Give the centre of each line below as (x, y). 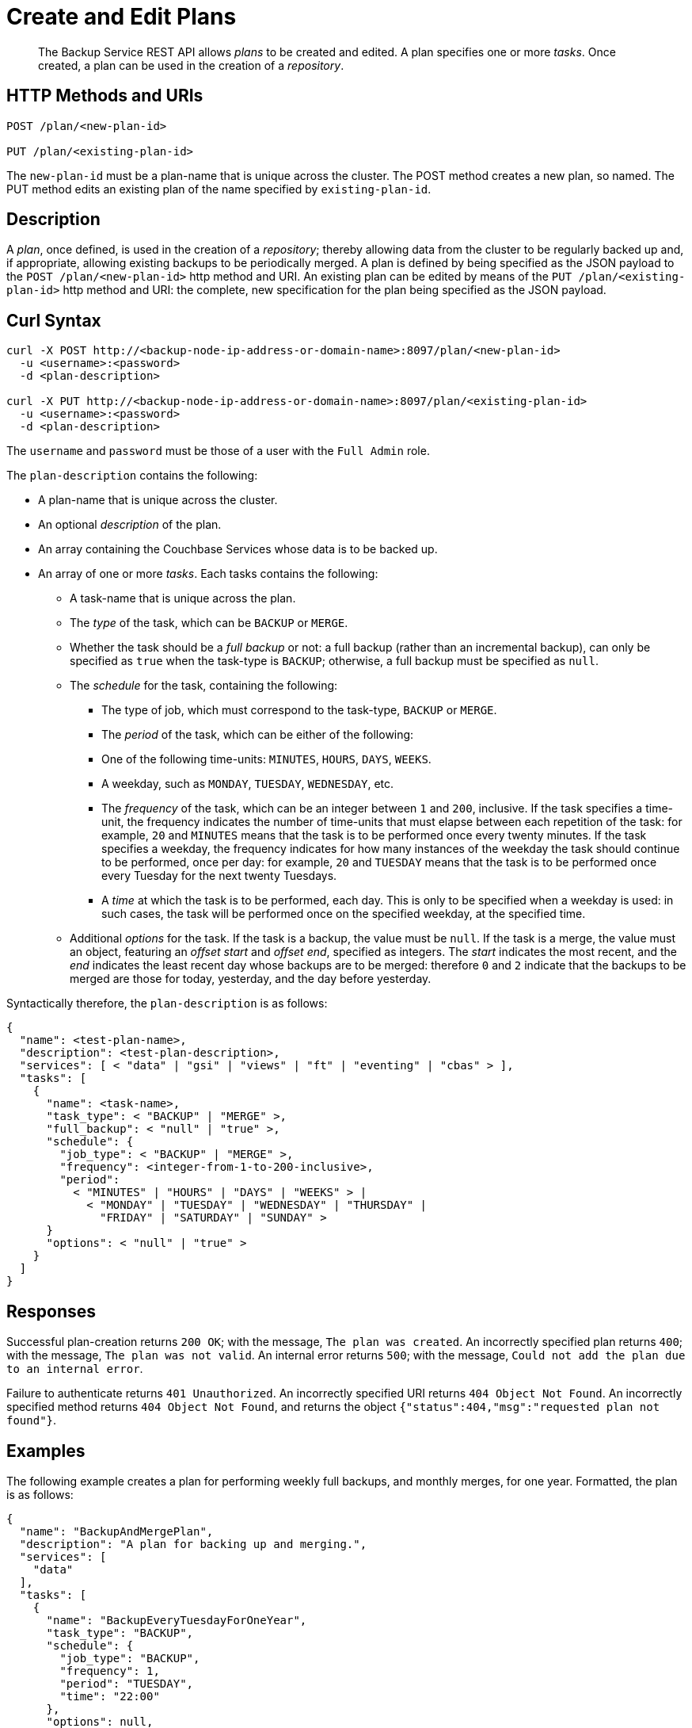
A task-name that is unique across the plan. (183, 598)
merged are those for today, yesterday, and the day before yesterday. (251, 979)
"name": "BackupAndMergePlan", (116, 1531)
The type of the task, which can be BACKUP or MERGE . (209, 623)
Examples (46, 1451)
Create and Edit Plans (122, 17)
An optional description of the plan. (130, 525)
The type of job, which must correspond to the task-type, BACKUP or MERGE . (299, 710)
